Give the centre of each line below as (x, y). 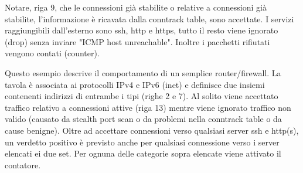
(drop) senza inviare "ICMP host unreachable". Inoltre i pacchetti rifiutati (137, 41)
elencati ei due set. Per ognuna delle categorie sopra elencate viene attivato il (143, 153)
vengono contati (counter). (52, 53)
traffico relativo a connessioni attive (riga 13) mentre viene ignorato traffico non (148, 107)
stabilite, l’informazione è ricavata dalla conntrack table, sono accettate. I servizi (149, 18)
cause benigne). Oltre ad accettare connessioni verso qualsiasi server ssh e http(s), (152, 130)
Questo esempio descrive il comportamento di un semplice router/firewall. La (143, 72)
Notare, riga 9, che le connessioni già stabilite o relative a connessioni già (136, 7)
